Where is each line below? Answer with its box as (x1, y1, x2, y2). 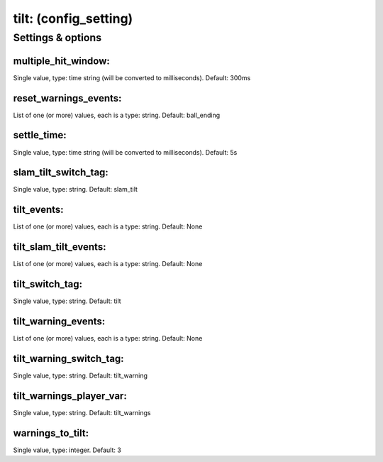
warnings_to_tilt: (13, 427, 89, 439)
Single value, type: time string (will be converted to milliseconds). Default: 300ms (13, 73, 251, 82)
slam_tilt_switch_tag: (13, 167, 109, 179)
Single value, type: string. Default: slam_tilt (13, 185, 138, 194)
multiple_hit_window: (13, 55, 110, 67)
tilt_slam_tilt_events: (13, 241, 106, 253)
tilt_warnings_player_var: (13, 390, 127, 402)
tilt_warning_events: (13, 315, 106, 327)
